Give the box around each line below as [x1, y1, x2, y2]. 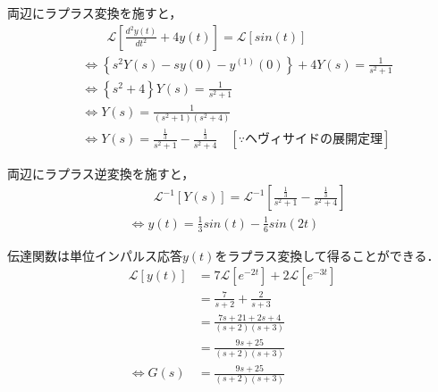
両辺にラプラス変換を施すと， [7, 4, 182, 21]
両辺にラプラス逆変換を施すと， [7, 163, 195, 182]
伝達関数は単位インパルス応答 [7, 246, 182, 264]
